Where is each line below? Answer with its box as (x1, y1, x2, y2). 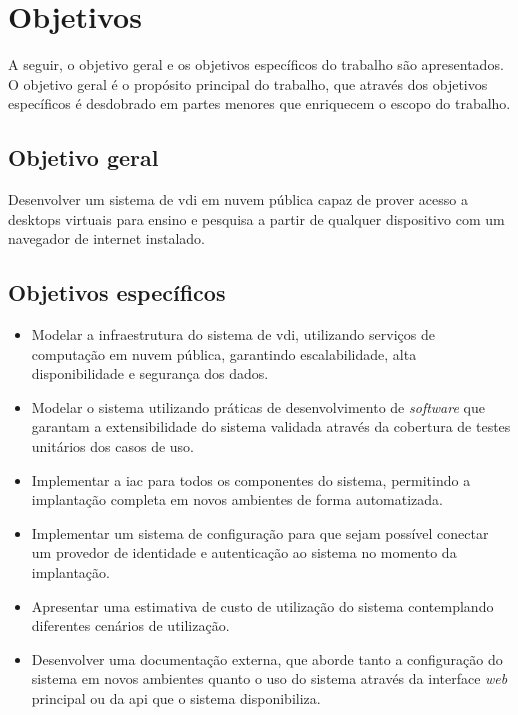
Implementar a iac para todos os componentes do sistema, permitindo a (31, 469, 471, 490)
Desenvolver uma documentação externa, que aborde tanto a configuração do (31, 648, 503, 669)
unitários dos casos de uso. (31, 436, 194, 457)
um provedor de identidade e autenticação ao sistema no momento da (31, 542, 457, 563)
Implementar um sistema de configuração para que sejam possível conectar (31, 522, 489, 543)
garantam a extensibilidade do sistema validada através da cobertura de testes (31, 416, 511, 437)
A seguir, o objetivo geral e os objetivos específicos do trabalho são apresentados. (8, 54, 504, 75)
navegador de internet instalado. (8, 228, 205, 249)
